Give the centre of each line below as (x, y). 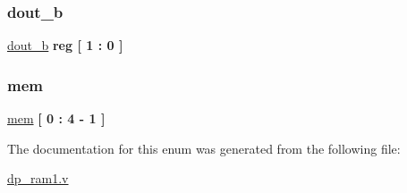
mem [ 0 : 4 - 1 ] (56, 118)
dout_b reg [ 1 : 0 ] (65, 45)
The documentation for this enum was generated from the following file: (204, 148)
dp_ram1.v (38, 178)
